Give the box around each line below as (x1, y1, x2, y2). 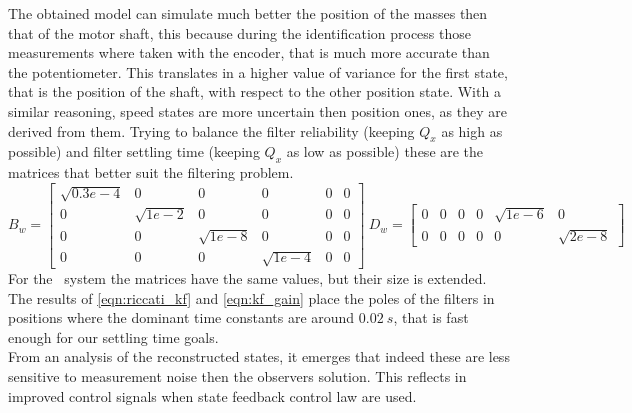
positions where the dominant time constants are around (8, 307, 355, 328)
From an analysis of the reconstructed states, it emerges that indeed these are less (8, 346, 510, 367)
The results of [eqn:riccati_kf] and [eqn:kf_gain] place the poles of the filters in (8, 287, 495, 308)
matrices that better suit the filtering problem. (8, 162, 294, 183)
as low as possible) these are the (286, 141, 484, 162)
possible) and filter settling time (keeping (8, 141, 260, 162)
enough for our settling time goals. (8, 326, 219, 347)
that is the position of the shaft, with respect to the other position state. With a (8, 81, 501, 102)
